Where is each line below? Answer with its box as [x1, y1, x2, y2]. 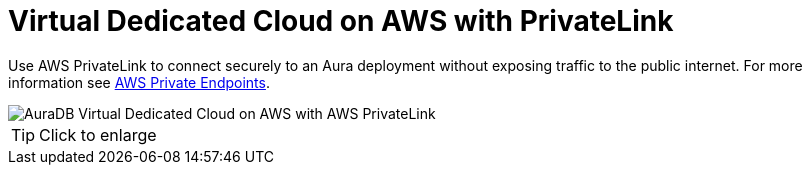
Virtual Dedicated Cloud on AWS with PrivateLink [8, 4, 674, 38]
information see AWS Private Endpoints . [8, 73, 270, 91]
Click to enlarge [39, 124, 157, 145]
